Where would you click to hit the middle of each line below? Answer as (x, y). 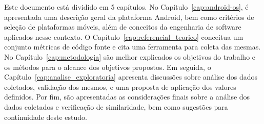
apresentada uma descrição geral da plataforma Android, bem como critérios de (129, 17)
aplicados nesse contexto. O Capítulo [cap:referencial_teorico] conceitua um (124, 36)
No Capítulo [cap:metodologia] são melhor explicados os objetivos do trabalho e (130, 56)
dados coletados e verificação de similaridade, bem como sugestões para (116, 106)
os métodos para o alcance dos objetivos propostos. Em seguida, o (108, 67)
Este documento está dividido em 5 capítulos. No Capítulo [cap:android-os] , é (126, 7)
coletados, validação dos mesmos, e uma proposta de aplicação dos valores (120, 86)
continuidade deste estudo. (46, 117)
